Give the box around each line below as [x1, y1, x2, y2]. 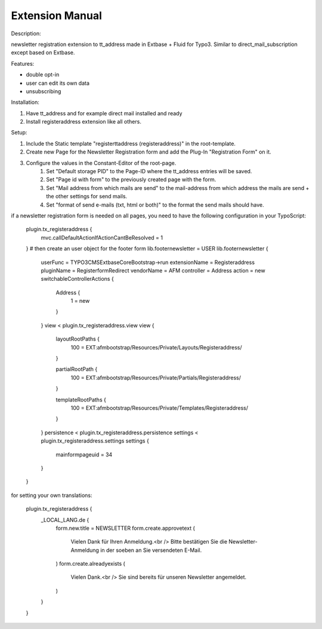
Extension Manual [11, 9, 103, 22]
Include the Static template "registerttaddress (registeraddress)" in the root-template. [26, 140, 236, 147]
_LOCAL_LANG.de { [41, 516, 89, 523]
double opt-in [26, 71, 60, 78]
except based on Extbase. [11, 49, 75, 56]
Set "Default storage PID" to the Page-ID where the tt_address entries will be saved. [46, 168, 252, 175]
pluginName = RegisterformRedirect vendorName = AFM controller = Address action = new [41, 266, 265, 274]
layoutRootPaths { [55, 335, 100, 343]
